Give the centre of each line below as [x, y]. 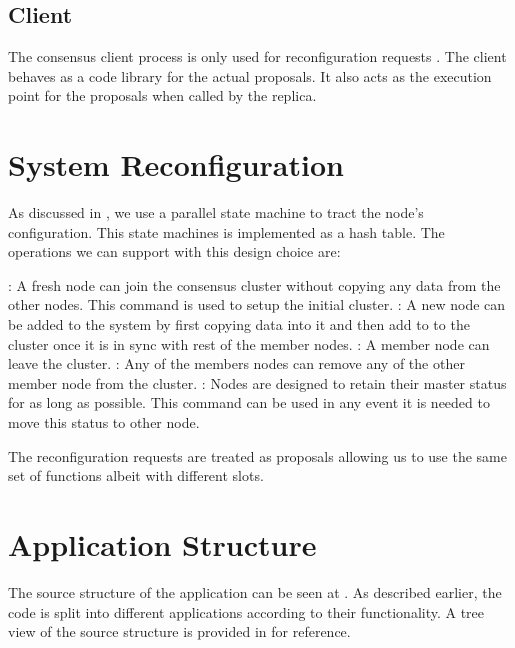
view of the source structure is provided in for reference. [179, 631]
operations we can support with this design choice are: [174, 251]
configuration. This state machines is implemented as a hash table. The [226, 231]
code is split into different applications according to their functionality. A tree [246, 611]
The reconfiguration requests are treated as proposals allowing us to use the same [257, 455]
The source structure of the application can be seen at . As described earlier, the [255, 591]
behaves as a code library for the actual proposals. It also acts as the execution [250, 75]
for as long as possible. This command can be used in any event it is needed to [249, 402]
